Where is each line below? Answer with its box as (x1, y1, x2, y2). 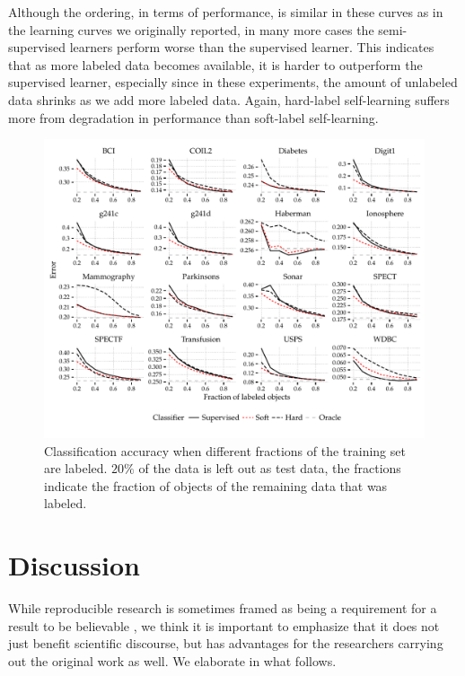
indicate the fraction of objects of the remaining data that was (44, 476, 388, 495)
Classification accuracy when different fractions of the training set (44, 441, 406, 460)
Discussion (8, 547, 140, 584)
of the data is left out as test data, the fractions (138, 459, 401, 478)
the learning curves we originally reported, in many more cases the (8, 20, 374, 39)
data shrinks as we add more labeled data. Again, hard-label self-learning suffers (8, 90, 450, 109)
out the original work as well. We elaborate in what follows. (8, 651, 337, 670)
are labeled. (44, 459, 108, 478)
